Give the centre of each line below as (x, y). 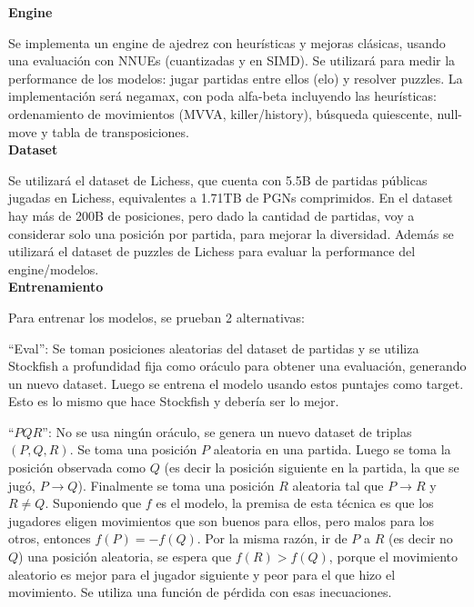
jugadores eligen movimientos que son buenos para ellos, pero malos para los (222, 520)
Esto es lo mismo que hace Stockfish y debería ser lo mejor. (174, 401)
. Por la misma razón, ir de (272, 538)
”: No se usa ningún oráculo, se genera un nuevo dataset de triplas (227, 431)
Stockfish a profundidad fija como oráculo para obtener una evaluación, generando (237, 366)
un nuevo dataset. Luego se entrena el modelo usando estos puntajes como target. (236, 383)
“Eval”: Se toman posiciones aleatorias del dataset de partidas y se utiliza (214, 348)
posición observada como (77, 468)
